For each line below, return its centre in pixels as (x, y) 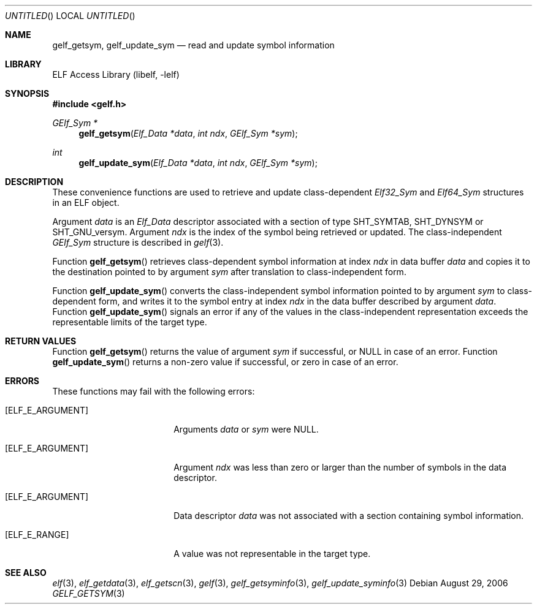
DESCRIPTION (34, 182)
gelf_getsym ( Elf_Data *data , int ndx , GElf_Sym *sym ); (188, 133)
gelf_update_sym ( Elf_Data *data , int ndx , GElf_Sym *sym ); (198, 163)
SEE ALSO (26, 573)
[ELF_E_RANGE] (37, 535)
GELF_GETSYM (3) (89, 593)
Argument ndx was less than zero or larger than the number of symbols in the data (340, 467)
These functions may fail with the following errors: (154, 391)
